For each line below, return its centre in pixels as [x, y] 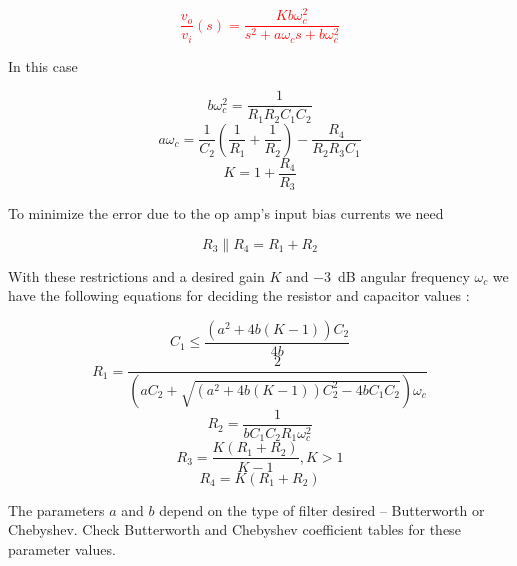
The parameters [56, 509]
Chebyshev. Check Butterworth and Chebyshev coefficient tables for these [234, 529]
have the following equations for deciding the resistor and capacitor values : [239, 295]
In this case [43, 65]
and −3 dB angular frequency [377, 275]
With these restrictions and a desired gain [136, 275]
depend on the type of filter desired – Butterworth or [322, 509]
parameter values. [62, 548]
